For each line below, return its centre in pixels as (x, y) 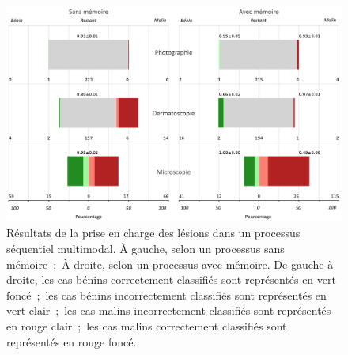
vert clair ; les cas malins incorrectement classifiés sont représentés (169, 310)
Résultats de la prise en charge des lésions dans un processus (153, 233)
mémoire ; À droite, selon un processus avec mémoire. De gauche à (170, 264)
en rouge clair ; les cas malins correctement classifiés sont (147, 326)
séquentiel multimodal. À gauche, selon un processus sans (146, 249)
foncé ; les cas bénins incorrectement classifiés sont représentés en (166, 295)
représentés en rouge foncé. (72, 341)
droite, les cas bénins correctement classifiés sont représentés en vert (171, 279)
